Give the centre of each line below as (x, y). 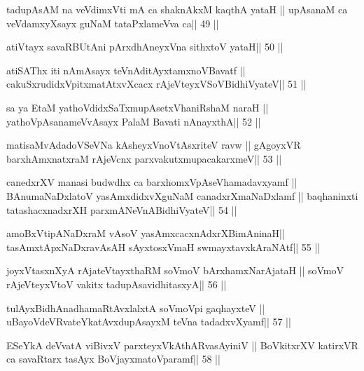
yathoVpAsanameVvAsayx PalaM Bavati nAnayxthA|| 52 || (134, 121)
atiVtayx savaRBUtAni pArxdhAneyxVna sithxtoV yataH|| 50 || (145, 47)
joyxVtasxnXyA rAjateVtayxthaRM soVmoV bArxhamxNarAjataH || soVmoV (175, 270)
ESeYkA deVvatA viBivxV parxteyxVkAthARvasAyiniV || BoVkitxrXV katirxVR (182, 345)
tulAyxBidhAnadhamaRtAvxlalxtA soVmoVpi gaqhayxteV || (136, 308)
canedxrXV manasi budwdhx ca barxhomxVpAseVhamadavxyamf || (152, 182)
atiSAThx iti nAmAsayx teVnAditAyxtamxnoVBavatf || (126, 70)
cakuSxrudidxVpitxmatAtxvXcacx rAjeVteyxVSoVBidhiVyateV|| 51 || (156, 84)
